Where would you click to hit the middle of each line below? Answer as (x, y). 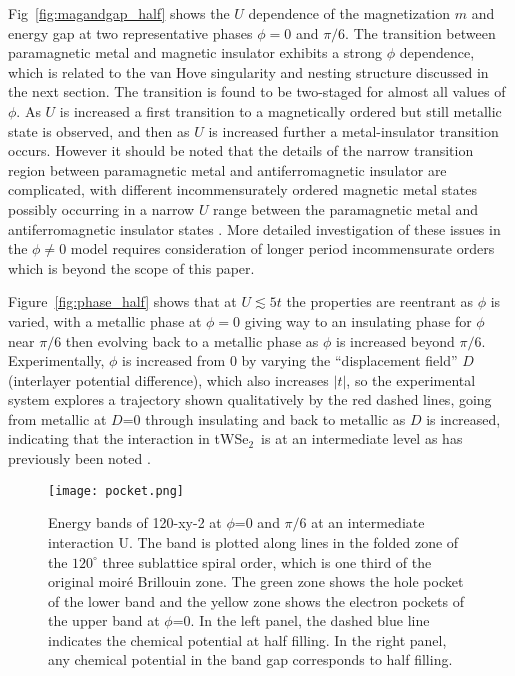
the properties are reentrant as (379, 301)
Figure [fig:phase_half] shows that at (122, 301)
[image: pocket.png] (116, 490)
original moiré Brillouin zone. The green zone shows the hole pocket (256, 581)
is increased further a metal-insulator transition (353, 130)
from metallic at (57, 418)
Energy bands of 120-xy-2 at (135, 522)
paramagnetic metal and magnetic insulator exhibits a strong (195, 52)
